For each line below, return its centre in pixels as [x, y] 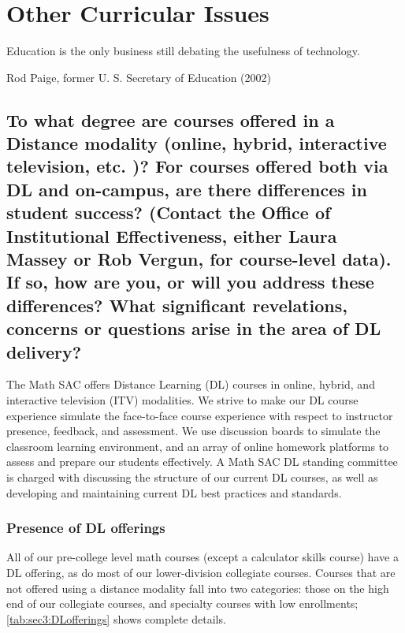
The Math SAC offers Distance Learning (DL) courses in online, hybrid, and [191, 384]
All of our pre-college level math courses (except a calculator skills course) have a [202, 557]
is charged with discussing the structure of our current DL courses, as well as [192, 477]
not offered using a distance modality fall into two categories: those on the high [198, 588]
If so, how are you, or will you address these [190, 282]
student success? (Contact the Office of [169, 212]
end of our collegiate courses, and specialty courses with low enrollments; [182, 603]
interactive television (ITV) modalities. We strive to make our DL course [182, 400]
